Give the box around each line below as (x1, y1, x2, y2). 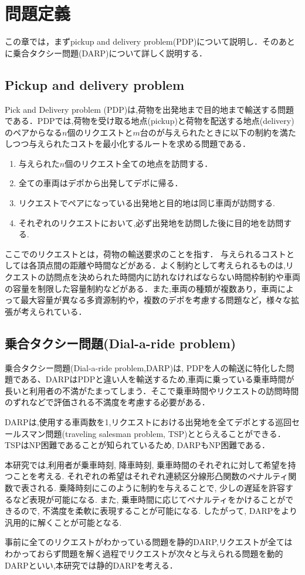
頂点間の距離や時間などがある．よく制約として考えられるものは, (37, 259, 286, 271)
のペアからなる (5, 126, 62, 138)
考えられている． (21, 305, 87, 317)
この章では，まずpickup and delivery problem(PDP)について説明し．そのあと (5, 35, 295, 48)
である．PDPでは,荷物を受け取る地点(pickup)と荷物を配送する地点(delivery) (5, 115, 294, 127)
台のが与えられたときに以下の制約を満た (140, 126, 296, 138)
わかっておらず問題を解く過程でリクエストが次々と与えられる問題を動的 (5, 547, 283, 559)
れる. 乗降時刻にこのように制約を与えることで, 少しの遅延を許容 (37, 481, 285, 493)
